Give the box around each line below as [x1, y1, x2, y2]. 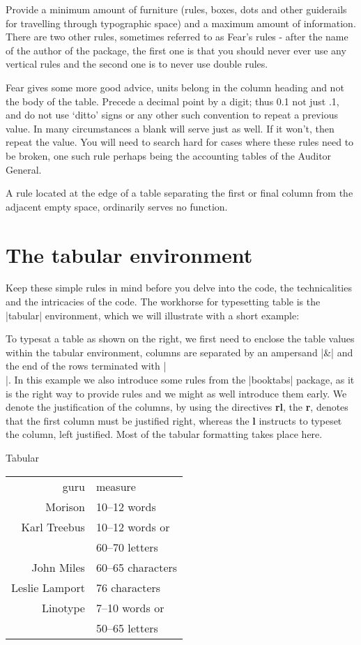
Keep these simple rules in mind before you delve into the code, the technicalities [6, 280, 352, 295]
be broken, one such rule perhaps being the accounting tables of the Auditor [6, 148, 332, 162]
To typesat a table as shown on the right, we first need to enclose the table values [6, 331, 355, 346]
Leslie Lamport [11, 579, 85, 595]
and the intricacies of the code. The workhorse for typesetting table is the [6, 294, 321, 309]
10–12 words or [95, 518, 170, 535]
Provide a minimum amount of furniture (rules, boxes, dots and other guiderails [6, 2, 347, 16]
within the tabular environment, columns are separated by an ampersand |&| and [6, 344, 353, 359]
